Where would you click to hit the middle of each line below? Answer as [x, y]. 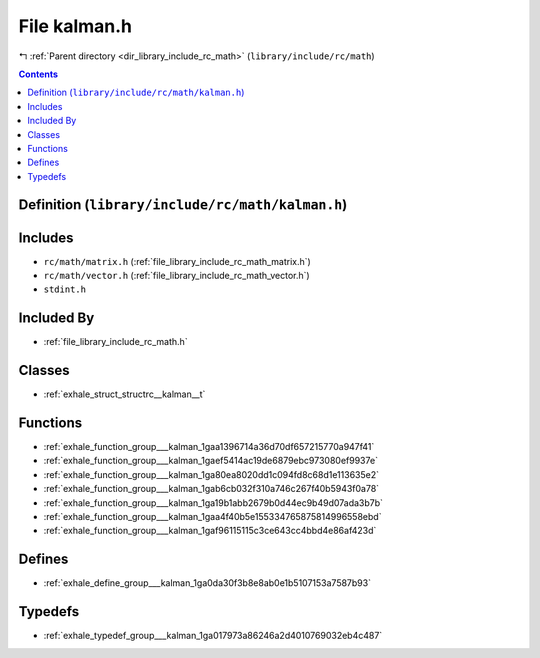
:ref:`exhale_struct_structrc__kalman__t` [124, 394]
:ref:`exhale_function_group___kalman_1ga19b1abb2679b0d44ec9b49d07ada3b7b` [213, 502]
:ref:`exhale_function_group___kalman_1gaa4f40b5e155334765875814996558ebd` [212, 517]
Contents [38, 74]
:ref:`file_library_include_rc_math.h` [116, 342]
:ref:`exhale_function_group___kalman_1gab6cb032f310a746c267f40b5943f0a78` [211, 489]
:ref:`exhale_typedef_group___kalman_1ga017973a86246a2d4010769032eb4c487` [213, 636]
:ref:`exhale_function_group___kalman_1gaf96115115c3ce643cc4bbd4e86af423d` [210, 531]
